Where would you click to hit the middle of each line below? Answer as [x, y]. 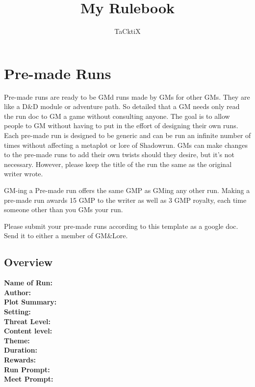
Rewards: [20, 359]
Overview [28, 262]
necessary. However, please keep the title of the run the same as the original [118, 164]
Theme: [17, 340]
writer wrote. [24, 174]
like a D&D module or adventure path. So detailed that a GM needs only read [122, 106]
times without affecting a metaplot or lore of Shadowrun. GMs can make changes [126, 145]
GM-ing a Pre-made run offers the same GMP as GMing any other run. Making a [127, 190]
